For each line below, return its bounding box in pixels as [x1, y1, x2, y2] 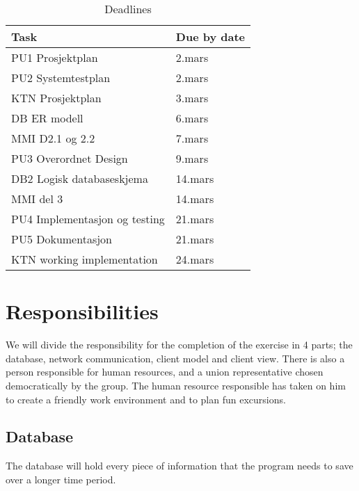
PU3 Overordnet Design [11, 150, 128, 166]
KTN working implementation [11, 251, 158, 267]
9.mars [175, 150, 209, 166]
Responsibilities [6, 297, 159, 325]
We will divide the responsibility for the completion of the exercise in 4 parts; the [6, 337, 353, 352]
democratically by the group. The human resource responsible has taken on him [6, 378, 346, 392]
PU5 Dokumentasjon [11, 231, 112, 247]
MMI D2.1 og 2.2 [11, 130, 95, 146]
